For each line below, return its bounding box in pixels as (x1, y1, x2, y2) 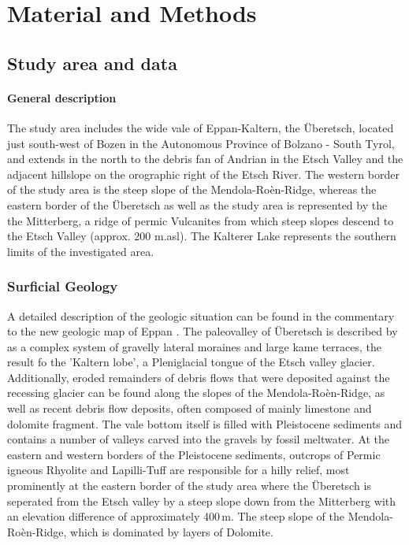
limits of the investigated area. (7, 243, 154, 259)
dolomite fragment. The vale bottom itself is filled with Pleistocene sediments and (7, 415, 403, 432)
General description (7, 89, 117, 106)
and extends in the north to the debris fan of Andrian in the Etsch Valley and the (7, 150, 403, 167)
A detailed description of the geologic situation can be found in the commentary (7, 307, 395, 324)
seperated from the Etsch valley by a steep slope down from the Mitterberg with (7, 492, 396, 509)
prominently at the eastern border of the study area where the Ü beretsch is (7, 477, 371, 494)
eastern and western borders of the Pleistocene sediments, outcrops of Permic (7, 446, 381, 462)
